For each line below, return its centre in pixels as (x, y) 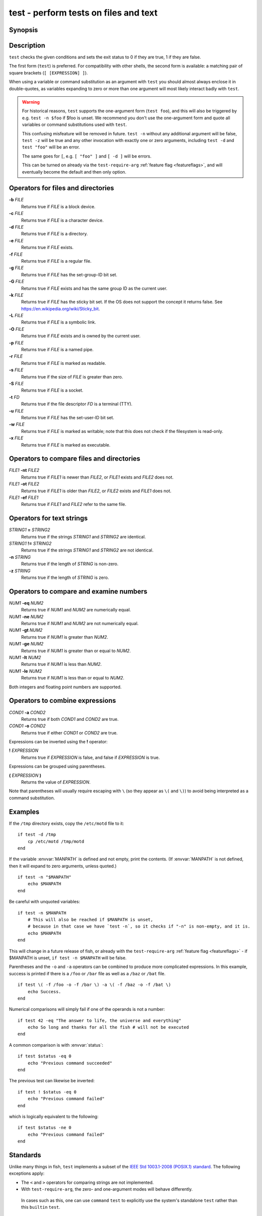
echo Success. (44, 992)
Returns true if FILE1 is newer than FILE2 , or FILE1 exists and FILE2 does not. (97, 477)
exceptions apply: (27, 1173)
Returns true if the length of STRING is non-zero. (70, 564)
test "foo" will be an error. (51, 147)
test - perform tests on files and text (83, 13)
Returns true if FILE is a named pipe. (57, 350)
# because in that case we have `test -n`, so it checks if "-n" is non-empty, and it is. (139, 926)
